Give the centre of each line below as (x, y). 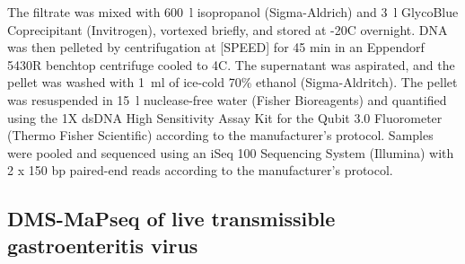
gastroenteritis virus (103, 245)
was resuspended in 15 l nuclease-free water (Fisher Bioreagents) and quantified (227, 99)
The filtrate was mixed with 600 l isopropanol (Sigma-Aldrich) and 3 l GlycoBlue (233, 12)
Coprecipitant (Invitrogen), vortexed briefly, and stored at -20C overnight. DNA (228, 29)
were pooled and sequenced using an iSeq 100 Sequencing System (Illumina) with (231, 152)
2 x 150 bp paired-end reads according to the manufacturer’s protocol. (200, 170)
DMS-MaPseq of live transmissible (171, 219)
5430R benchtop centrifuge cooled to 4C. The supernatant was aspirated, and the (231, 64)
